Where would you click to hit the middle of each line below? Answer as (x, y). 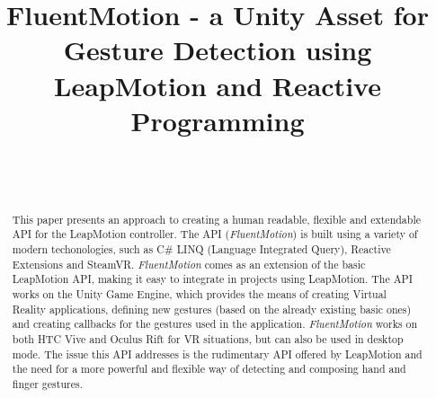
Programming (218, 120)
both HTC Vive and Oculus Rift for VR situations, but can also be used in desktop (208, 338)
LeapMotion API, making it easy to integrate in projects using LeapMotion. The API (212, 279)
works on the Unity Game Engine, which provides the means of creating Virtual (199, 293)
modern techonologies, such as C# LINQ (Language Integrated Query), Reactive (201, 248)
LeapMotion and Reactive (218, 85)
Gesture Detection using (218, 50)
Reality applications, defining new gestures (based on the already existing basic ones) (212, 309)
